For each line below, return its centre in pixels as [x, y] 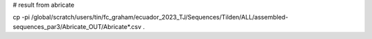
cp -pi [21, 17]
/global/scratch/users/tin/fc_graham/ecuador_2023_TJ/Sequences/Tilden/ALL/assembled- [160, 17]
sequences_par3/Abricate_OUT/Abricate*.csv [77, 26]
